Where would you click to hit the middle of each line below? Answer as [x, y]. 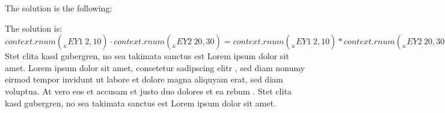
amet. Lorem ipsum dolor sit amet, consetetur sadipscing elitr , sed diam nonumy [155, 67]
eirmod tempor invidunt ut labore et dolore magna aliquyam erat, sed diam [144, 79]
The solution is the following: [59, 8]
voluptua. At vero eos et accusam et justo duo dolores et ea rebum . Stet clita [148, 91]
